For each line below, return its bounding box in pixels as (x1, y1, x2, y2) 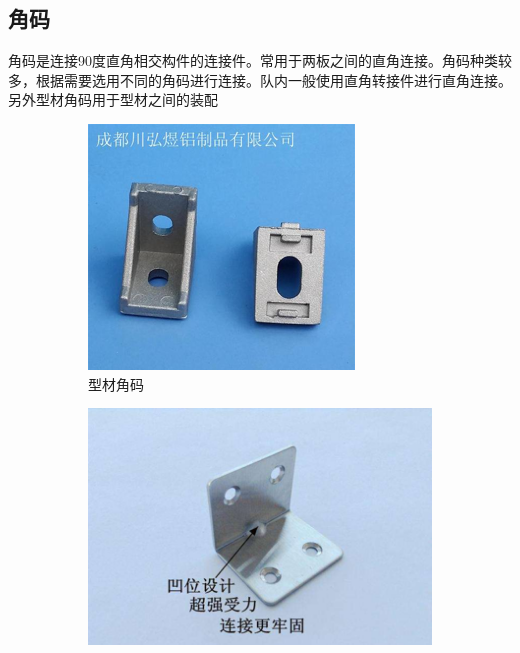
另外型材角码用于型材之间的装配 (8, 89, 218, 110)
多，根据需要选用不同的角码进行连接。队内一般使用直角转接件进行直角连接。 (8, 69, 512, 90)
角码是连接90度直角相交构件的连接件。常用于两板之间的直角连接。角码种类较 (8, 50, 512, 71)
